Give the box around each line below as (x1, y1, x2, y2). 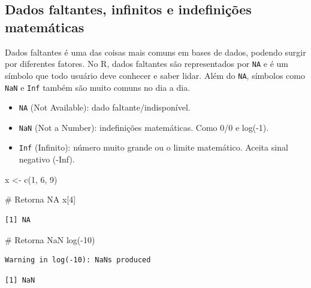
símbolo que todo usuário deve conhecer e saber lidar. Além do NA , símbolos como (5, 69, 305, 81)
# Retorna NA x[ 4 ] (5, 193, 76, 206)
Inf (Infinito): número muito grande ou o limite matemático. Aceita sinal (19, 141, 288, 154)
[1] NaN (5, 275, 35, 284)
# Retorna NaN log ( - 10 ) (5, 233, 95, 246)
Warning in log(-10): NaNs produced (5, 256, 151, 265)
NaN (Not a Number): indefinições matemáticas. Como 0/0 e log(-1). (19, 121, 269, 133)
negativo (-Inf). (19, 153, 75, 166)
